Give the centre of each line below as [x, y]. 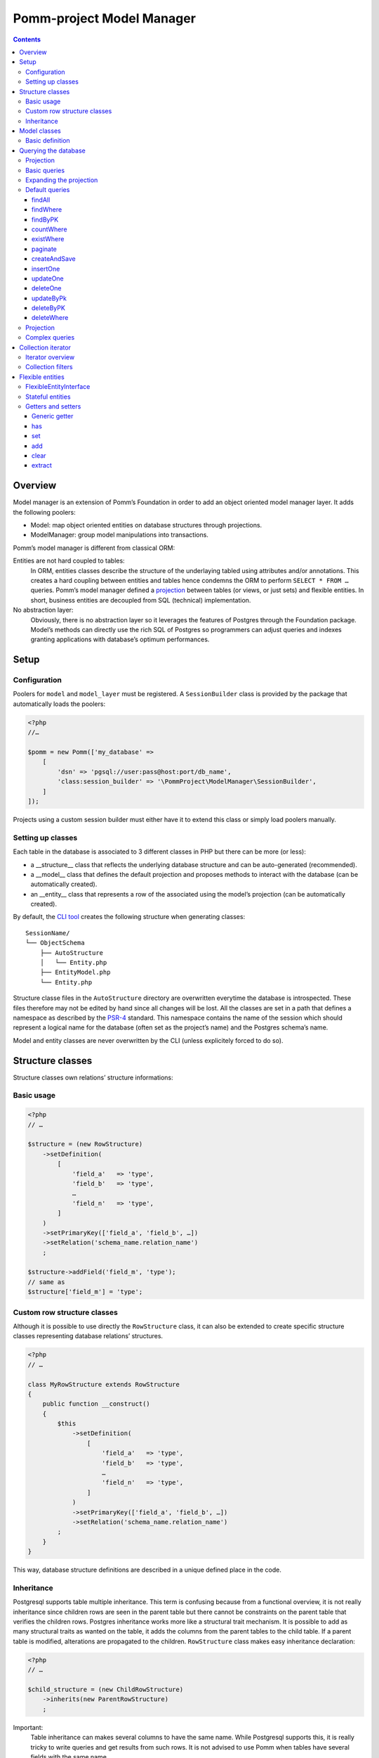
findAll [41, 200]
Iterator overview [50, 357]
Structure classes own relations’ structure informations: [93, 1077]
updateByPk [49, 298]
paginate [45, 249]
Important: [28, 1727]
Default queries [48, 190]
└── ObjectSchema [55, 943]
